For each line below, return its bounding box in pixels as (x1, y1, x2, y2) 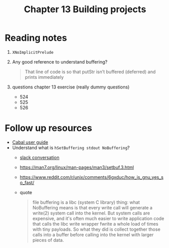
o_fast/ (19, 179, 35, 185)
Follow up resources (5, 122, 93, 134)
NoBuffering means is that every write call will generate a (32, 204, 153, 210)
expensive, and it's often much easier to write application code (32, 215, 164, 222)
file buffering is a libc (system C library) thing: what (32, 199, 140, 205)
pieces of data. (32, 237, 64, 243)
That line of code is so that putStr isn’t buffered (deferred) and (24, 69, 156, 75)
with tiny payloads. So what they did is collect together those (32, 226, 161, 232)
